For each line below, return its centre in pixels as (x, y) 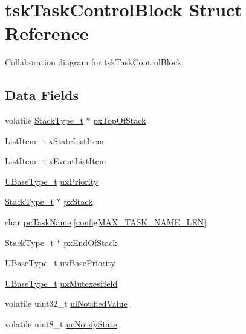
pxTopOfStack (120, 120)
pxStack (78, 202)
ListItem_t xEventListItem (56, 161)
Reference (47, 33)
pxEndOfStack (90, 242)
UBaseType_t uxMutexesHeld (61, 283)
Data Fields (42, 95)
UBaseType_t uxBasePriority (60, 263)
